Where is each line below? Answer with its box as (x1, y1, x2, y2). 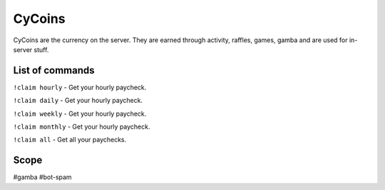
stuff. (34, 45, 49, 54)
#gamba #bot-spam (13, 173, 72, 181)
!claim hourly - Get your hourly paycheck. (13, 83, 147, 91)
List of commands (13, 64, 96, 76)
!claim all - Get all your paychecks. (13, 136, 127, 144)
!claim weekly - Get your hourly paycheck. (13, 109, 147, 118)
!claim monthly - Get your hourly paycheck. (13, 122, 150, 131)
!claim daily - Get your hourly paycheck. (13, 96, 143, 105)
